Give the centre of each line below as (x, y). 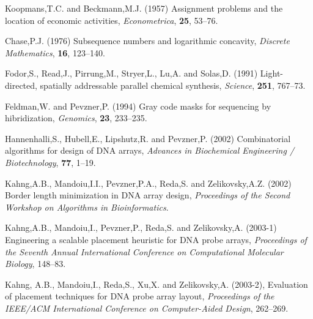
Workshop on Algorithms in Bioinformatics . (87, 207)
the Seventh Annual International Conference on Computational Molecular (144, 251)
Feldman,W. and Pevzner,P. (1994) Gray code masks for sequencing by (138, 106)
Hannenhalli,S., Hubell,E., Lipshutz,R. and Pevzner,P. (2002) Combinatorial (148, 138)
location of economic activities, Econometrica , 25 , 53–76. (112, 20)
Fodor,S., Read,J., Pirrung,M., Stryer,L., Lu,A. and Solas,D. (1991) (131, 73)
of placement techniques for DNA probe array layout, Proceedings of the (140, 296)
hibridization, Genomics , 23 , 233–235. (76, 118)
